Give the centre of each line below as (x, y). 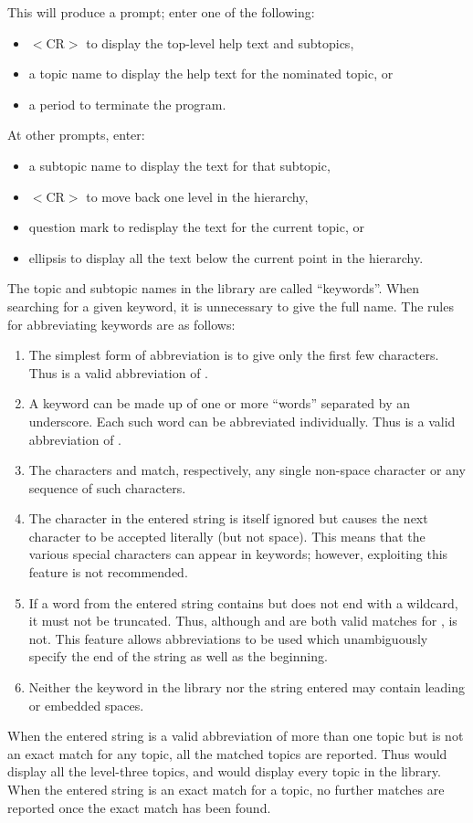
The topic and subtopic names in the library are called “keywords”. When (214, 288)
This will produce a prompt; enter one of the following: (161, 12)
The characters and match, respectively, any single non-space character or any (247, 470)
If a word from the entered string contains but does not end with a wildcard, (243, 602)
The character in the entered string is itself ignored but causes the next (228, 518)
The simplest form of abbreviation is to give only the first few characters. (234, 355)
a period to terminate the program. (127, 104)
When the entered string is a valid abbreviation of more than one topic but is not (236, 736)
